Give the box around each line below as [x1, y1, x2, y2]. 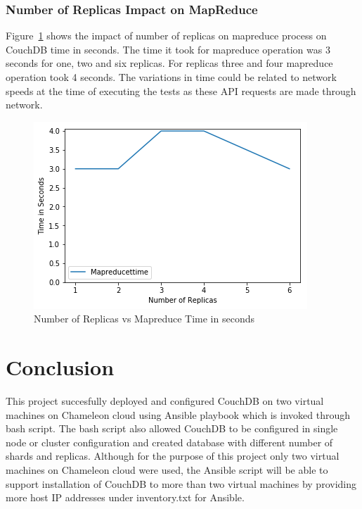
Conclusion [6, 353, 115, 382]
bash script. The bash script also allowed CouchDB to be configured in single [6, 421, 338, 436]
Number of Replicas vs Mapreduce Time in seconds [34, 311, 254, 326]
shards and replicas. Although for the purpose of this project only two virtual [6, 448, 340, 463]
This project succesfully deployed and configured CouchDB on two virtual [6, 394, 324, 408]
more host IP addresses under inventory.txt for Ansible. [6, 490, 245, 505]
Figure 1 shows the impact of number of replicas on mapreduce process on [6, 28, 327, 43]
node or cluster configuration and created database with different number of [6, 434, 333, 449]
